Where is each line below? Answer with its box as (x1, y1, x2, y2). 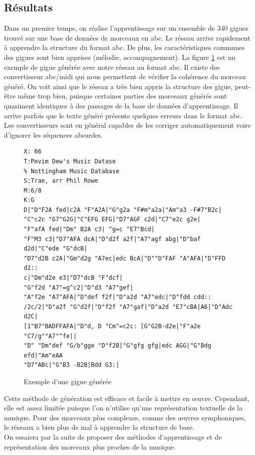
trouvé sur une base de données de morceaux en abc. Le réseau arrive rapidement (4, 32, 251, 43)
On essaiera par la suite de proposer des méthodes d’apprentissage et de (4, 431, 222, 442)
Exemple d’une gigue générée (24, 376, 112, 386)
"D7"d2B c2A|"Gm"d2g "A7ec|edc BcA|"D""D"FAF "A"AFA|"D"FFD (24, 254, 226, 262)
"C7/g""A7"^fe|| (24, 332, 77, 340)
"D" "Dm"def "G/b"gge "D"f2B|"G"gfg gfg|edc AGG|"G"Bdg (24, 342, 212, 350)
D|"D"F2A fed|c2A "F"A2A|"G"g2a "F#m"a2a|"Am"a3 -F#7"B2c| (24, 206, 222, 213)
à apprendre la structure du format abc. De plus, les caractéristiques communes (4, 42, 245, 52)
